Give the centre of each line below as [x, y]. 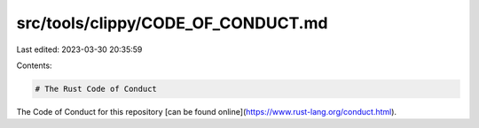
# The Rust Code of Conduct [96, 89]
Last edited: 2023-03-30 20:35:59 [79, 49]
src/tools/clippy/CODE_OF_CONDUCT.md [172, 23]
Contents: [34, 65]
